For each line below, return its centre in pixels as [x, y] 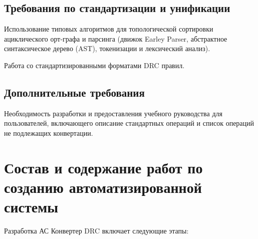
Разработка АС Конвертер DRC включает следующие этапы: [96, 231]
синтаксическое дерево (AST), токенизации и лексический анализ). [107, 48]
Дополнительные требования [74, 92]
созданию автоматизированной [103, 187]
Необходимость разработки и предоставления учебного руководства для [113, 113]
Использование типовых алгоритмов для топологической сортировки [109, 29]
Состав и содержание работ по [103, 167]
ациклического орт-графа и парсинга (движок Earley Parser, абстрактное [116, 38]
